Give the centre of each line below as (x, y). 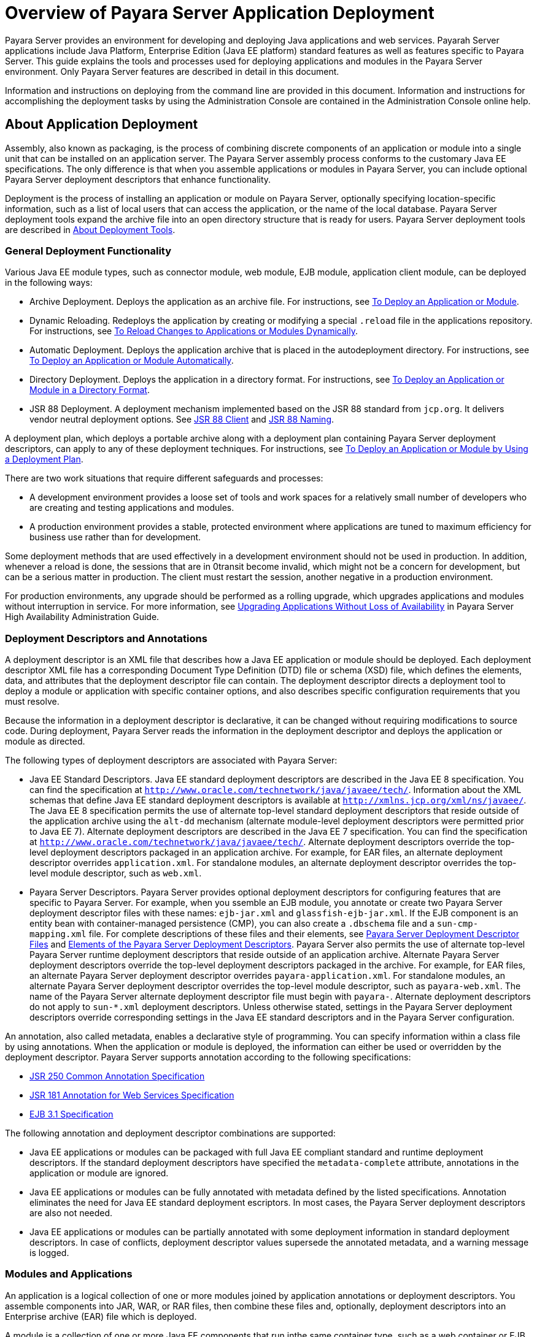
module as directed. (45, 741)
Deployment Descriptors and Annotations (106, 638)
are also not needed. (71, 1213)
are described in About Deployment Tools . (90, 229)
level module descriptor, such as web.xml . (116, 873)
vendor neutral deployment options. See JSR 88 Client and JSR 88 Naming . (182, 419)
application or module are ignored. (99, 1173)
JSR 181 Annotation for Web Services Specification (132, 1095)
